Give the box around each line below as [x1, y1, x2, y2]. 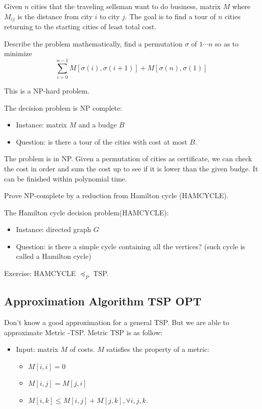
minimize [4, 48, 32, 59]
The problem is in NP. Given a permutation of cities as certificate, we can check [4, 153, 252, 164]
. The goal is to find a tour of [125, 11, 216, 21]
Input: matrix [16, 344, 59, 354]
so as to [214, 38, 239, 49]
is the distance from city [17, 11, 93, 21]
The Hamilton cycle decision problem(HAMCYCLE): [4, 207, 169, 217]
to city [99, 11, 120, 21]
